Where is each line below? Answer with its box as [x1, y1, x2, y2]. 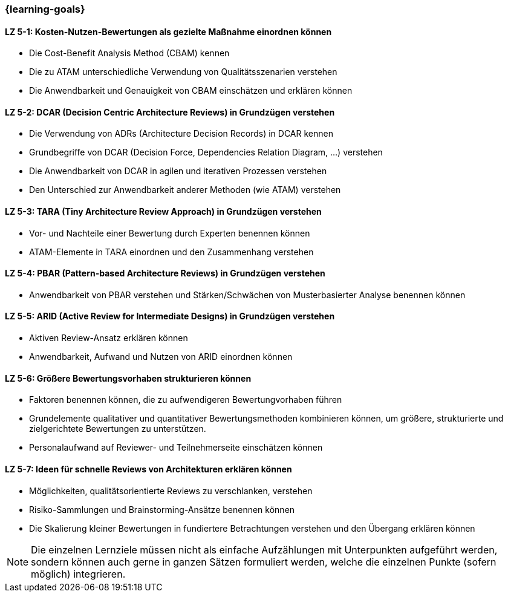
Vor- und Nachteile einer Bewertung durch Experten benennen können [29, 227, 310, 238]
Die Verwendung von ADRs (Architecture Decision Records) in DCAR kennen [29, 128, 333, 139]
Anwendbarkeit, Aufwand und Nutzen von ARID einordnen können [29, 351, 293, 362]
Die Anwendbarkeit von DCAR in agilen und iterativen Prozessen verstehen [29, 166, 327, 177]
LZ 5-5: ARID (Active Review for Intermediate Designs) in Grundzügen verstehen [5, 311, 335, 322]
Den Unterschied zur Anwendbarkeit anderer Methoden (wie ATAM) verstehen [29, 184, 341, 195]
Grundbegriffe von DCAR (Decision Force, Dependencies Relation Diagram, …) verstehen [29, 147, 383, 158]
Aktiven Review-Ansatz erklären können [29, 333, 188, 344]
